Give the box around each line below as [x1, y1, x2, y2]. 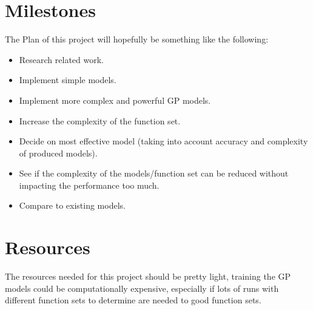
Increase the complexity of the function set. [19, 114, 181, 127]
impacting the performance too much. [19, 178, 160, 191]
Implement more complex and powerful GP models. [19, 93, 211, 106]
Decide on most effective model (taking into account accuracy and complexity [19, 135, 308, 147]
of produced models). [19, 146, 98, 159]
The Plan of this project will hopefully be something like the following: [5, 33, 269, 45]
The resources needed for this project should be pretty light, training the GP [5, 270, 291, 283]
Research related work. [19, 53, 104, 66]
